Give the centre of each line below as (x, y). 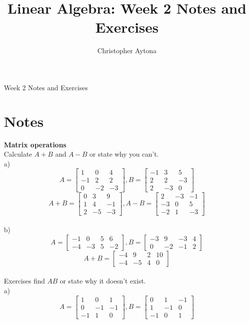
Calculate (18, 154)
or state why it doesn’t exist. (103, 281)
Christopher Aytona (127, 50)
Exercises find (24, 281)
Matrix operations (35, 144)
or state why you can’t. (124, 154)
